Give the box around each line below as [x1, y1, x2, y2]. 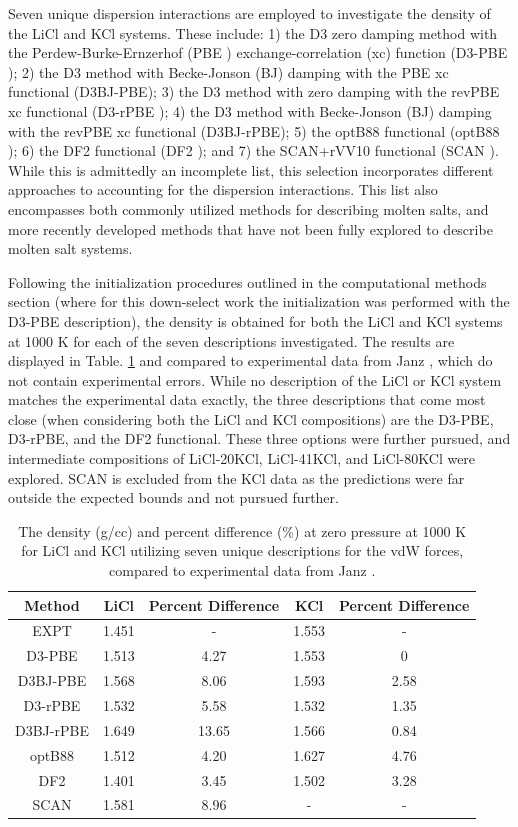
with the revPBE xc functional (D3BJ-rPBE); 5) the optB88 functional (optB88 [8, 120, 500, 141]
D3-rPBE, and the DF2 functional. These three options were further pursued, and [8, 428, 511, 449]
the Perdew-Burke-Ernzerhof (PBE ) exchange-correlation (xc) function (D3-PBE [8, 42, 508, 63]
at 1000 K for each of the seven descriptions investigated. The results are [8, 330, 455, 351]
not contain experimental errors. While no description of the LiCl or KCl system [8, 369, 502, 390]
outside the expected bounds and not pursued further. [8, 487, 339, 508]
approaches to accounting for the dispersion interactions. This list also [8, 179, 438, 200]
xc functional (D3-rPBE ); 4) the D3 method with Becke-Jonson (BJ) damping [8, 100, 492, 121]
